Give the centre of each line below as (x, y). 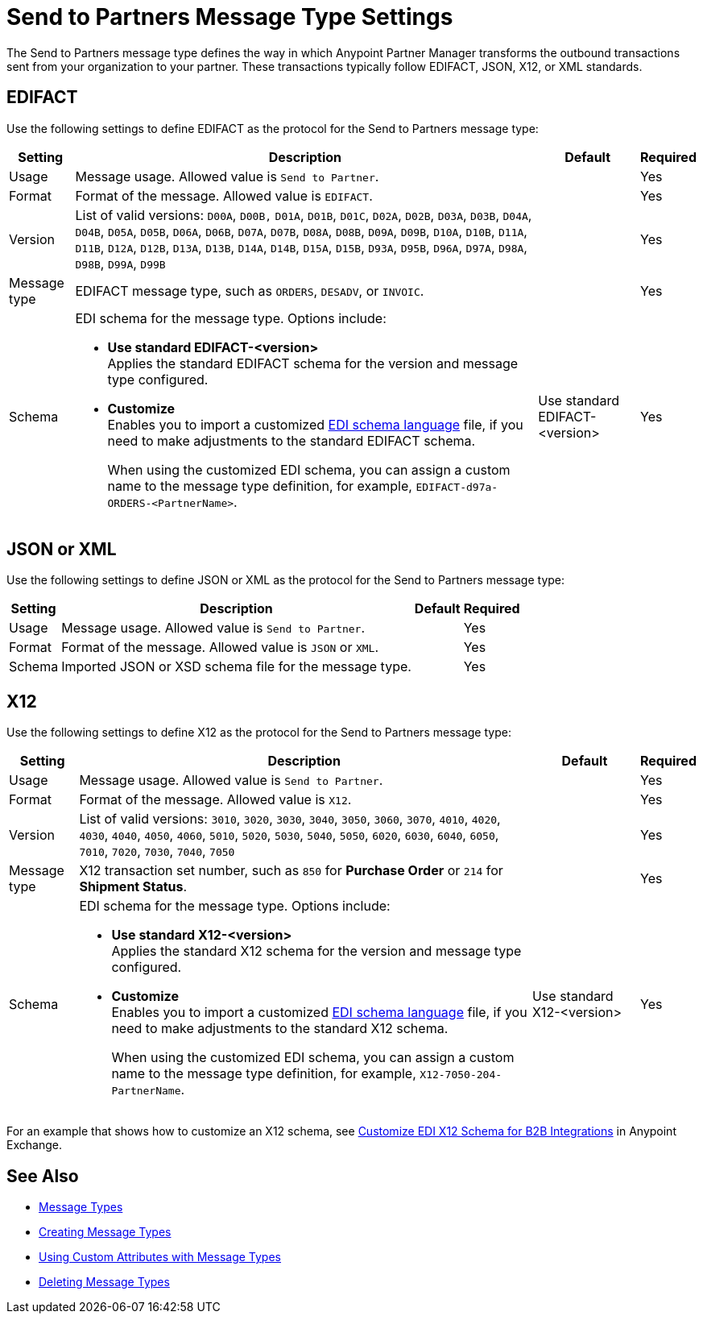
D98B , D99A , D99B (120, 263)
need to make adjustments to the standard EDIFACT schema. (292, 440)
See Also (43, 1176)
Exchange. (34, 1145)
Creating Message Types (105, 1232)
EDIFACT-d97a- (457, 487)
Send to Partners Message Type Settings (230, 17)
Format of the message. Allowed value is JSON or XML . (220, 648)
